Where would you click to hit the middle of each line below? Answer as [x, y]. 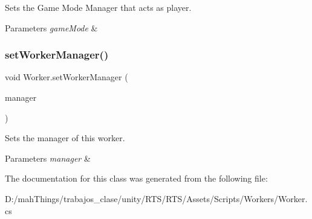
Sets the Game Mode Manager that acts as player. [98, 7]
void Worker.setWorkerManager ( [67, 77]
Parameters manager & [48, 158]
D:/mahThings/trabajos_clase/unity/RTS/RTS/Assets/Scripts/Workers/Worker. [156, 198]
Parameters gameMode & [51, 27]
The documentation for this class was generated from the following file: [136, 178]
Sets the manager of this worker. [65, 138]
